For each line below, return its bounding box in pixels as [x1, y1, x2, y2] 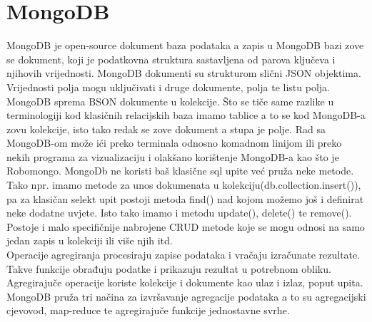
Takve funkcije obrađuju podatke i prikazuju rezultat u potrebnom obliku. [6, 261, 331, 276]
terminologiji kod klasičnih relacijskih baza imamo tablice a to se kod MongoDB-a [6, 108, 366, 123]
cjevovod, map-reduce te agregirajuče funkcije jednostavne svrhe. [6, 303, 290, 318]
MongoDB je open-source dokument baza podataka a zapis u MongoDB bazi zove [6, 38, 364, 53]
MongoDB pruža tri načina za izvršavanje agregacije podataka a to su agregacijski [6, 289, 366, 303]
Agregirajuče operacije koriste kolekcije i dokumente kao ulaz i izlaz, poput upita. [6, 275, 363, 290]
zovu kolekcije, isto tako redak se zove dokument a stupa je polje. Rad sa [6, 121, 326, 136]
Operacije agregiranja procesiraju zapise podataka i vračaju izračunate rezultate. [6, 247, 361, 262]
